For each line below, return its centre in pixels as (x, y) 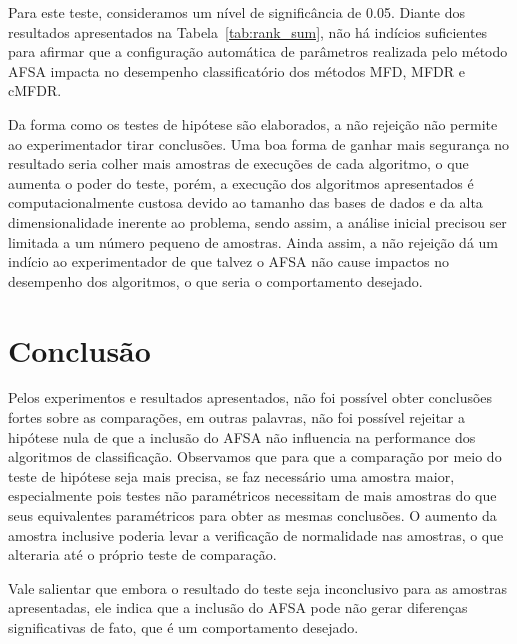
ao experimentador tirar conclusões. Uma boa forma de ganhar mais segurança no (259, 143)
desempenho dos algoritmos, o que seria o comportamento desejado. (215, 280)
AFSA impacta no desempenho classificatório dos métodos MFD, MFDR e (236, 70)
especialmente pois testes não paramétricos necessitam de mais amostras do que (252, 495)
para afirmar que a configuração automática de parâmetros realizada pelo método (258, 51)
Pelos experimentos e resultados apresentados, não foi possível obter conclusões (250, 397)
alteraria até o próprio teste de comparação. (142, 554)
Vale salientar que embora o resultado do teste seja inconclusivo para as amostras (257, 587)
